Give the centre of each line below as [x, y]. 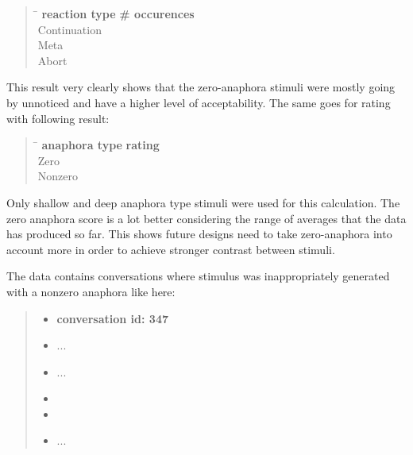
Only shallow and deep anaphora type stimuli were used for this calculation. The [203, 202]
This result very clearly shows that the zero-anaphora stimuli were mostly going [201, 87]
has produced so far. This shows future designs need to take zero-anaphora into [199, 234]
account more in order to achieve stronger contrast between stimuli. [171, 249]
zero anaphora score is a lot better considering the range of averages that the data [206, 218]
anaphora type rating [100, 145]
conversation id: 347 [113, 318]
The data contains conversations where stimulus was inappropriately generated [198, 276]
